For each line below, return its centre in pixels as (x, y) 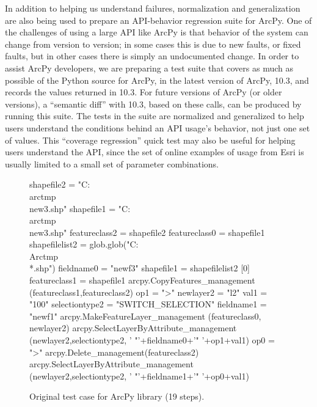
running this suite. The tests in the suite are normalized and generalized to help (155, 116)
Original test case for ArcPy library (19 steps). (117, 396)
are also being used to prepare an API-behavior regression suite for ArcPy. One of (158, 20)
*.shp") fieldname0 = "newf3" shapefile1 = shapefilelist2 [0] (140, 268)
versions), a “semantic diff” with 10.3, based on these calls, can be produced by (153, 104)
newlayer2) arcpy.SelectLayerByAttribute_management (133, 328)
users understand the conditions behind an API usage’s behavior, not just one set (158, 127)
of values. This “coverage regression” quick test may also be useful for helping (150, 140)
